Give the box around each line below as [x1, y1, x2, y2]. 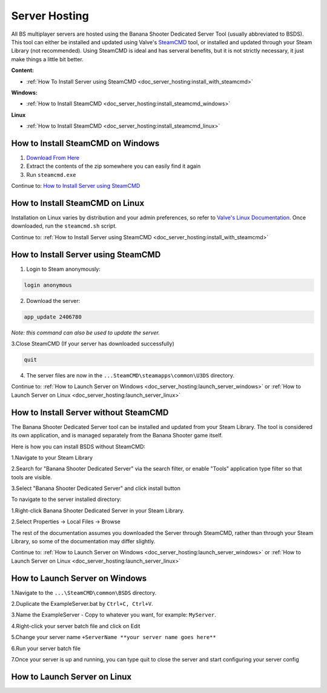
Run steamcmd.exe [26, 171, 76, 178]
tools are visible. [11, 473, 53, 481]
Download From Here [26, 154, 80, 161]
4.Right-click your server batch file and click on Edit [11, 622, 140, 629]
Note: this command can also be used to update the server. [11, 329, 160, 336]
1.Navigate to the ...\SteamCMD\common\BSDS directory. [11, 589, 157, 596]
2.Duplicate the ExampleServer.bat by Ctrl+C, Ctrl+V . [11, 600, 154, 608]
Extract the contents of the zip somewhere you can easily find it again [26, 162, 201, 170]
